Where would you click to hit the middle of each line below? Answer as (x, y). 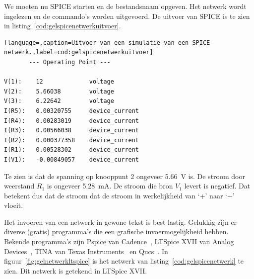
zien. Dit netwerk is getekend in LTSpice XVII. (76, 270)
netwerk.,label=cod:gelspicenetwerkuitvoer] (79, 52)
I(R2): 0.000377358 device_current (72, 140)
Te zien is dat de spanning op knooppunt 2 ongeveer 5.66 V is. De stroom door (125, 176)
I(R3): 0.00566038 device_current (72, 131)
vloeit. (14, 205)
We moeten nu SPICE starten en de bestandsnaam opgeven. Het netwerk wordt (125, 6)
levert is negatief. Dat (217, 186)
